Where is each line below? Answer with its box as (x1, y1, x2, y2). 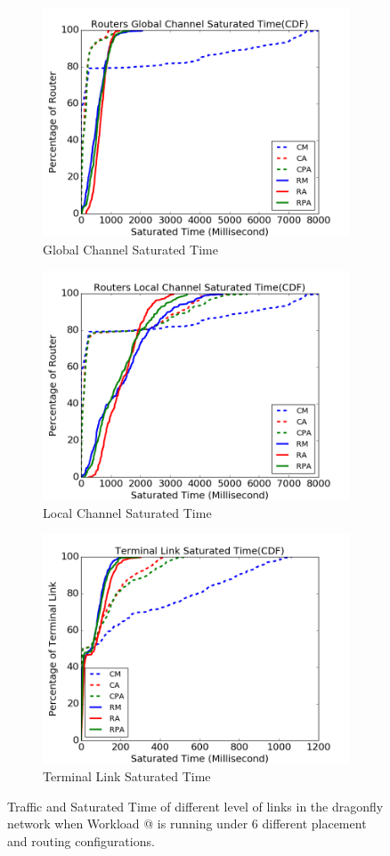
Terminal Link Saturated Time (43, 766, 211, 785)
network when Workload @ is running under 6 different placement (7, 814, 367, 833)
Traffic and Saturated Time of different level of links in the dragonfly (7, 796, 384, 815)
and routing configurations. (7, 831, 155, 850)
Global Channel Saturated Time (43, 239, 218, 258)
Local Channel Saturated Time (43, 503, 212, 521)
